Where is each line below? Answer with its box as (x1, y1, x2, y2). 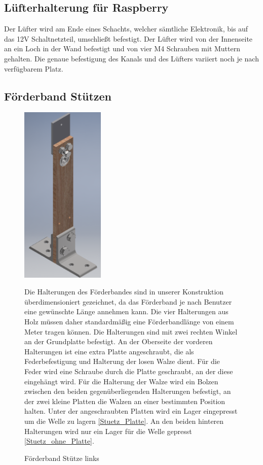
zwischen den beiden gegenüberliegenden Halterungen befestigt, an (24, 386, 231, 396)
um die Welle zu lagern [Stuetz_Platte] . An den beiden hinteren (24, 415, 224, 426)
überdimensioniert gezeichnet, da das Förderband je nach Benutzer (24, 296, 232, 307)
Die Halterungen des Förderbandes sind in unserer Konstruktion (24, 286, 224, 297)
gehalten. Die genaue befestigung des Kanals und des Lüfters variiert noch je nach (4, 53, 259, 63)
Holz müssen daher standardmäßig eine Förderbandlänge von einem (24, 316, 234, 326)
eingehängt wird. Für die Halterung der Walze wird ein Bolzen (24, 376, 218, 386)
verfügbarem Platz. (4, 63, 63, 74)
